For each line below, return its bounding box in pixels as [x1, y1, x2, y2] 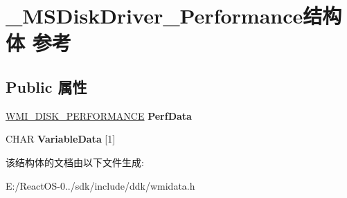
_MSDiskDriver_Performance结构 [6, 1, 342, 30]
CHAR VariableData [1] [6, 132, 116, 146]
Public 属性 [6, 75, 87, 97]
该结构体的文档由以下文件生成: [6, 154, 144, 169]
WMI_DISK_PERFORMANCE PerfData [6, 108, 192, 123]
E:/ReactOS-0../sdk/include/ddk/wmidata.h [6, 178, 195, 192]
